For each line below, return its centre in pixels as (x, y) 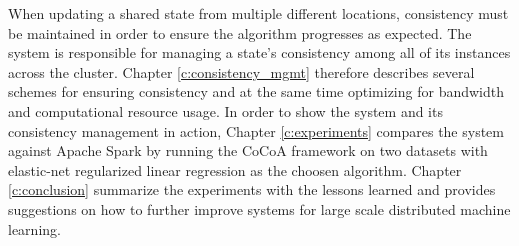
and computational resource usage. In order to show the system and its (225, 110)
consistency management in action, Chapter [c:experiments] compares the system (256, 130)
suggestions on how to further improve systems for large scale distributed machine (259, 208)
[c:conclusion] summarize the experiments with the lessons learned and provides (252, 189)
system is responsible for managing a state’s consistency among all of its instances (259, 52)
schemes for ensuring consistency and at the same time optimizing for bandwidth (256, 91)
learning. (34, 228)
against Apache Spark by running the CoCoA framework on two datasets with (248, 150)
